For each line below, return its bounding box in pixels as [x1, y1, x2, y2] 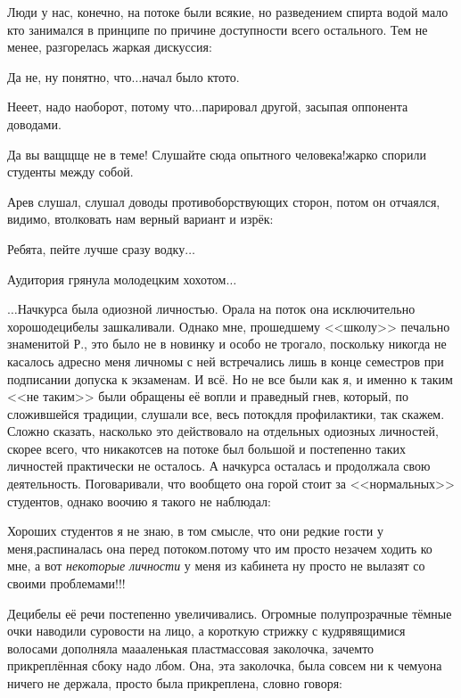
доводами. [7, 114, 62, 133]
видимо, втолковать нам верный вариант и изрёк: [7, 209, 274, 228]
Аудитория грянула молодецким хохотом [7, 269, 226, 288]
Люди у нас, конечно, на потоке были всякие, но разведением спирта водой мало [7, 3, 449, 21]
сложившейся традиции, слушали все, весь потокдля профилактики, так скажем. [7, 404, 445, 423]
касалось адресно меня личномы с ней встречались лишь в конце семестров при [7, 351, 444, 370]
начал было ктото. [142, 67, 240, 86]
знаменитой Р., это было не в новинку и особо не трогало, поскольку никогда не [7, 334, 447, 353]
